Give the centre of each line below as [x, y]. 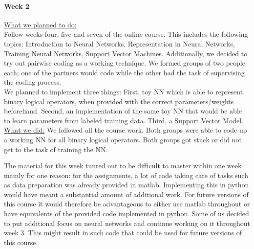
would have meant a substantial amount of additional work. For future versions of [126, 194]
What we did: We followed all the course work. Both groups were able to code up [126, 130]
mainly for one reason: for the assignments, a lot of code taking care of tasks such [126, 175]
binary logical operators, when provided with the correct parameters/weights [119, 101]
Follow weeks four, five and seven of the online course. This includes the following [126, 34]
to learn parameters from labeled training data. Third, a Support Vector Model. [124, 120]
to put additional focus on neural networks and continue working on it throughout [127, 223]
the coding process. [32, 82]
